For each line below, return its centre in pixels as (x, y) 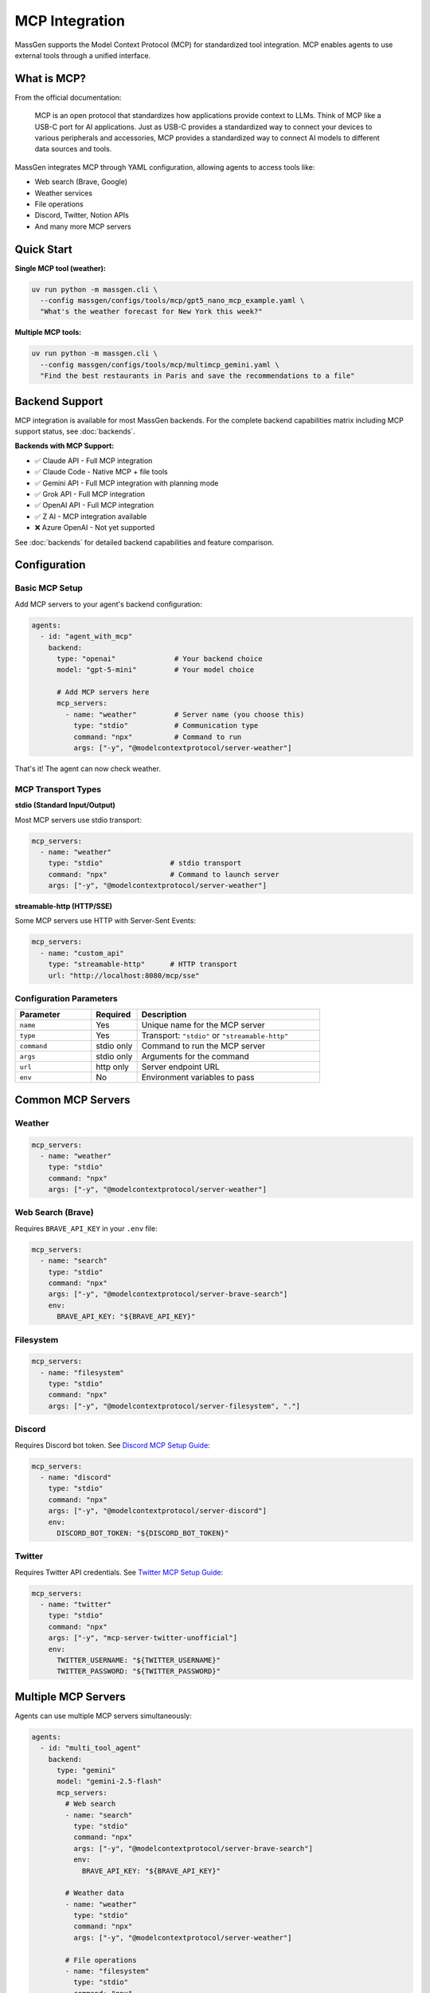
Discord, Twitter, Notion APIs (82, 215)
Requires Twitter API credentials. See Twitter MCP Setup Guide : (119, 1572)
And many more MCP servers (83, 226)
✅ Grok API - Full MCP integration (90, 494)
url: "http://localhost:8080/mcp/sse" (124, 975)
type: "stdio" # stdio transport (145, 863)
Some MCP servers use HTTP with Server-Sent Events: (106, 921)
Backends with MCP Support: (64, 446)
